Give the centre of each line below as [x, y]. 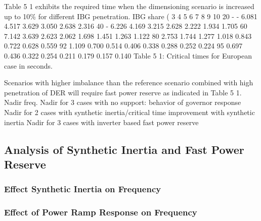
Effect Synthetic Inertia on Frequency [83, 189]
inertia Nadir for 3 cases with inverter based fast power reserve [101, 122]
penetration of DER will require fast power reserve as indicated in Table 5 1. [123, 92]
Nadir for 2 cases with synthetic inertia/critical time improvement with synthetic [129, 112]
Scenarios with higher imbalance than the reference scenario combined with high [129, 82]
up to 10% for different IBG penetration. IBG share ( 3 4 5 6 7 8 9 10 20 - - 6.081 [131, 16]
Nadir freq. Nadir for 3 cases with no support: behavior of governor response [123, 102]
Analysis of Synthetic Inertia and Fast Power [124, 149]
